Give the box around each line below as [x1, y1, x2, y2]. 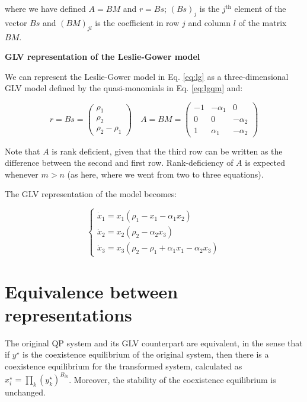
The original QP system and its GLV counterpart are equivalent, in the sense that [5, 336, 303, 349]
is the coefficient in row [95, 16, 180, 28]
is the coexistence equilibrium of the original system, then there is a [23, 348, 269, 361]
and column [188, 16, 231, 28]
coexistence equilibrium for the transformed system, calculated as [5, 359, 242, 372]
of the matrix [238, 16, 287, 28]
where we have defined [5, 2, 86, 14]
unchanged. [5, 386, 46, 398]
